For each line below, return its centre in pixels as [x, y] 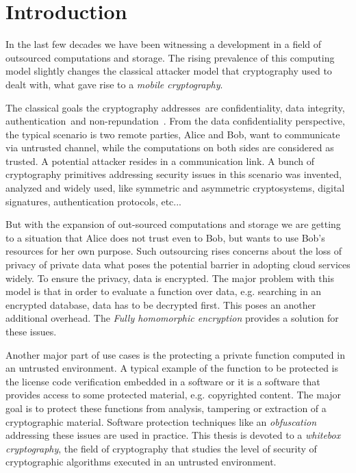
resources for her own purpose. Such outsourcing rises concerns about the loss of [174, 251]
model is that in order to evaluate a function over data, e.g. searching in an [164, 291]
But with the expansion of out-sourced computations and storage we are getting [173, 224]
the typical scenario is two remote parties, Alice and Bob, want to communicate [173, 134]
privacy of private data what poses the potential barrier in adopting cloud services [178, 265]
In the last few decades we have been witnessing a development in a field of [164, 44]
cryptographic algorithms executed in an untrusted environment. [141, 462]
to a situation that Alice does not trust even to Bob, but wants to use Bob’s [165, 237]
